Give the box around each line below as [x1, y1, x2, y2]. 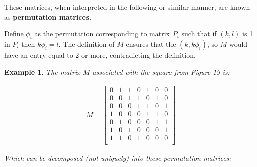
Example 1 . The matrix [4, 66, 80, 77]
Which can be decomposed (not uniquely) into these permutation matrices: [4, 153, 231, 163]
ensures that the [126, 38, 176, 49]
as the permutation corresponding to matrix [34, 28, 170, 39]
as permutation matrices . [4, 11, 92, 22]
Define [4, 28, 24, 39]
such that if [181, 28, 217, 39]
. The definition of [58, 38, 115, 49]
